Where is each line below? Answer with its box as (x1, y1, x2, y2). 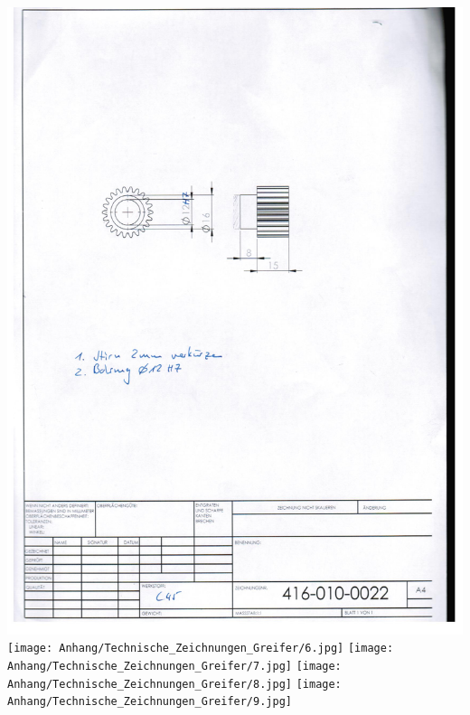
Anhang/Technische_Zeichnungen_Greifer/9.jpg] (7, 695, 292, 709)
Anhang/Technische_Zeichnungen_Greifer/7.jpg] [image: (7, 659, 342, 673)
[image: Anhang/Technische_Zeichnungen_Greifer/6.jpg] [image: (7, 642, 394, 655)
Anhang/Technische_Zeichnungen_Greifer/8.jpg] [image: (7, 677, 342, 691)
